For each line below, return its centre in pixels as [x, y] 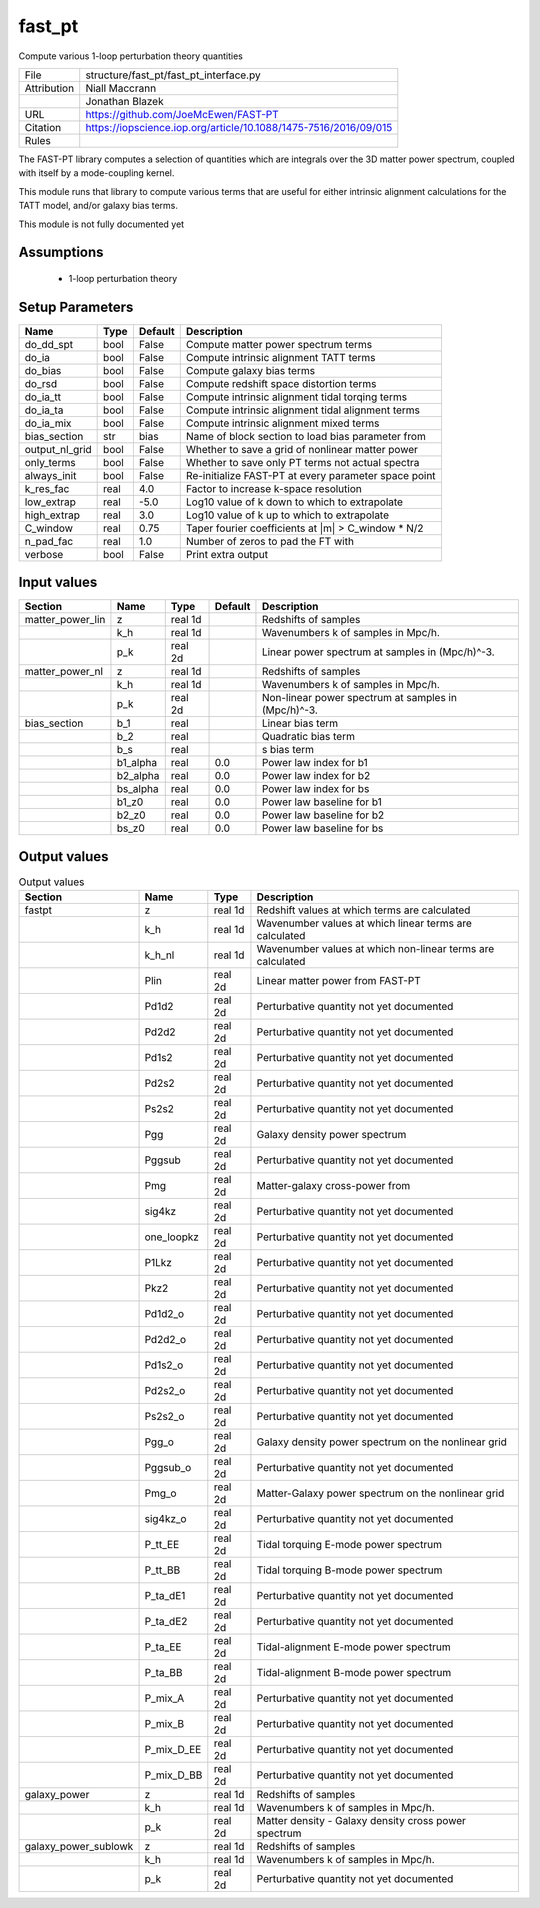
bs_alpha [137, 789]
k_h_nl [159, 955]
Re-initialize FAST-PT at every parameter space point [310, 475]
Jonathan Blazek [124, 101]
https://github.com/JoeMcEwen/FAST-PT [182, 114]
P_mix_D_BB [173, 1775]
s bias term [288, 750]
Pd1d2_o [164, 1314]
